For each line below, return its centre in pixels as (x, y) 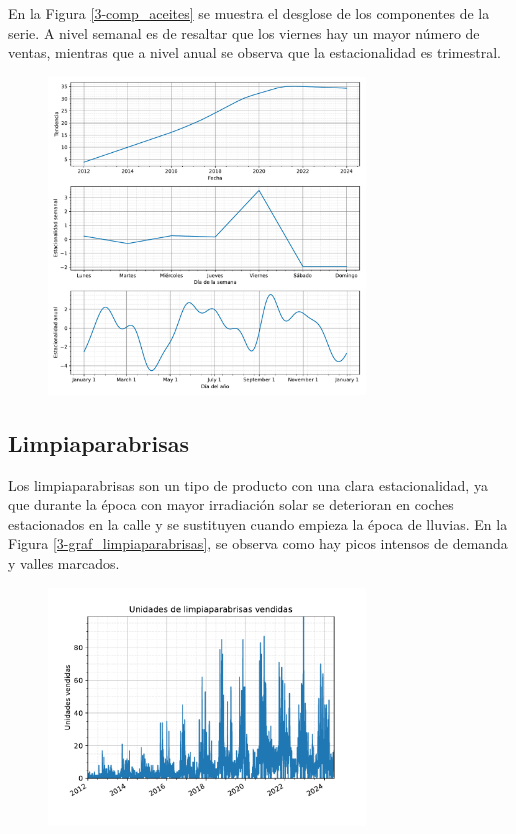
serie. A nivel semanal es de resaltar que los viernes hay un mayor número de (244, 32)
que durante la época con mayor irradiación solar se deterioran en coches (231, 504)
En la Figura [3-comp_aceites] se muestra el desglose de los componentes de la (249, 13)
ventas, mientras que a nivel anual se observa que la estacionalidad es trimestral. (254, 52)
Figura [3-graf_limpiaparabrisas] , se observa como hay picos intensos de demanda (258, 543)
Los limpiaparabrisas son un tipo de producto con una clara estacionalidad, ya (248, 484)
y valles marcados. (64, 562)
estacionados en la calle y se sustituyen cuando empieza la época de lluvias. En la (258, 523)
